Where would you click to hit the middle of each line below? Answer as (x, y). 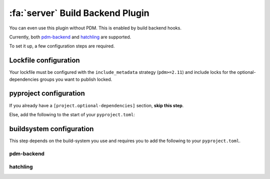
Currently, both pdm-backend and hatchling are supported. (70, 37)
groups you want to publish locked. (76, 79)
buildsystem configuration (51, 129)
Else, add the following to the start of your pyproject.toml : (72, 114)
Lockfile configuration (44, 61)
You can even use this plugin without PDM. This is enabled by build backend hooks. (95, 28)
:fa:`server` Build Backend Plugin (79, 13)
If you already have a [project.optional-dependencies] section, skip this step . (96, 105)
